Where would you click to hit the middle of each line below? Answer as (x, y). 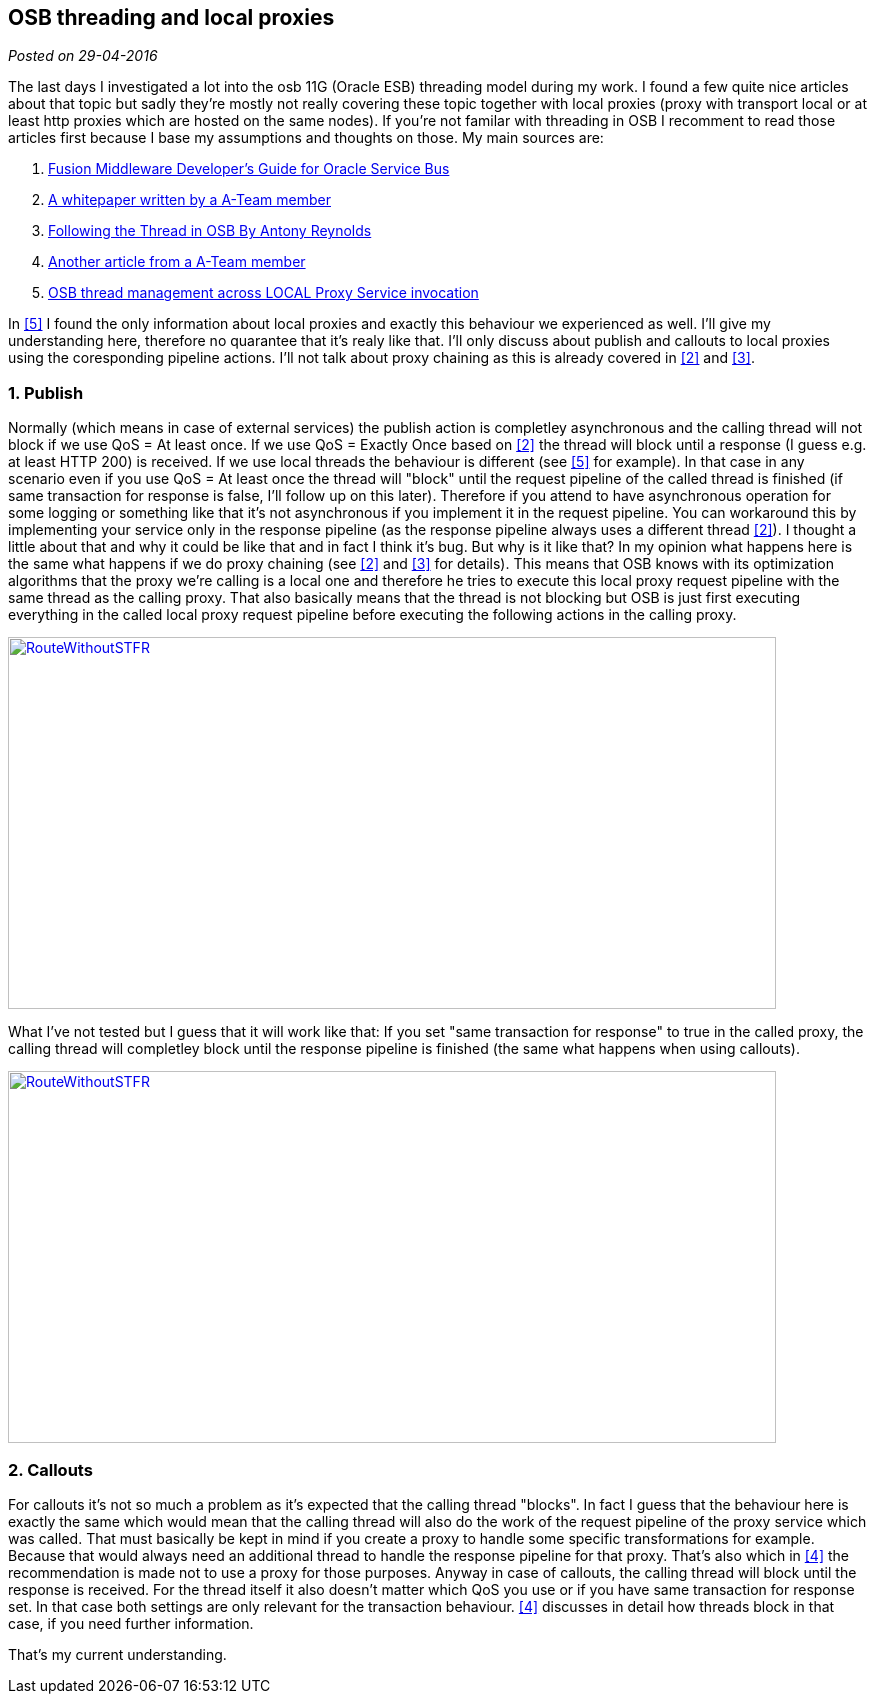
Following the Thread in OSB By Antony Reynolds (210, 231)
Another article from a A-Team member (177, 262)
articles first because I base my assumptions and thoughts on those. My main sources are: (306, 138)
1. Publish (46, 392)
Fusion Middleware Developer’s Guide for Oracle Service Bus (249, 169)
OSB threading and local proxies (171, 17)
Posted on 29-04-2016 (83, 56)
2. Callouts (50, 1469)
